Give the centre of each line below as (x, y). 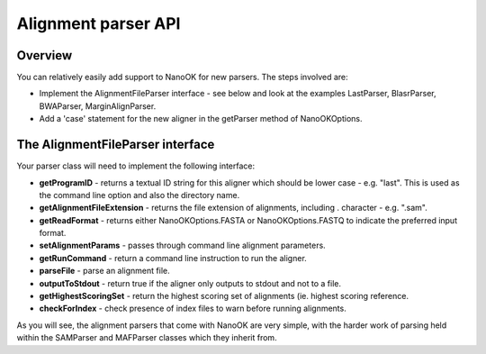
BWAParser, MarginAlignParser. (98, 106)
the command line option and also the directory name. (139, 195)
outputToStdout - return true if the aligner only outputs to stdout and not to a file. (190, 283)
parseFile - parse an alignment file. (104, 271)
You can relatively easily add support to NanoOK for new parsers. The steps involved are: (182, 77)
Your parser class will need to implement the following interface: (136, 166)
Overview (45, 55)
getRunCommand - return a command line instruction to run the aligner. (173, 258)
